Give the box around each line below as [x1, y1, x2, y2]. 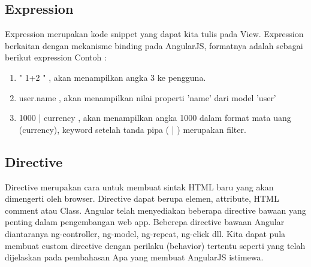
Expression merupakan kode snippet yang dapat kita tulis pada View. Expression [5, 28, 304, 40]
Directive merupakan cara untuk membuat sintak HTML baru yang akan [5, 180, 274, 193]
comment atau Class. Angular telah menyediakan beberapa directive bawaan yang [5, 204, 306, 216]
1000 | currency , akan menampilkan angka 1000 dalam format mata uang [19, 111, 291, 124]
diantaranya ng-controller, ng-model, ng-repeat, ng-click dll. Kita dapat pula [5, 227, 286, 239]
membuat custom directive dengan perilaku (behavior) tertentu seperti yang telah [5, 239, 306, 251]
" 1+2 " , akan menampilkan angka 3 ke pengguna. [19, 71, 206, 83]
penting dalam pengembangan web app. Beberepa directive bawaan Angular [5, 216, 285, 228]
